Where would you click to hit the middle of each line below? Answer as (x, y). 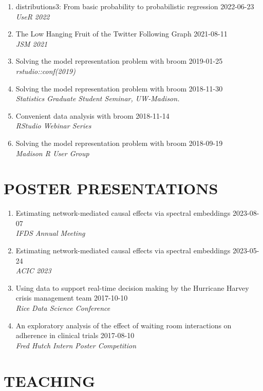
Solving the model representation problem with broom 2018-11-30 (119, 88)
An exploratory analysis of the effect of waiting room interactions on (124, 325)
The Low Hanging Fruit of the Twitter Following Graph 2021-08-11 (121, 34)
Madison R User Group (52, 153)
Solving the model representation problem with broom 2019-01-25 (119, 61)
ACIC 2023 (33, 271)
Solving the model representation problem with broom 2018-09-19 (119, 143)
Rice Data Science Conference (63, 308)
